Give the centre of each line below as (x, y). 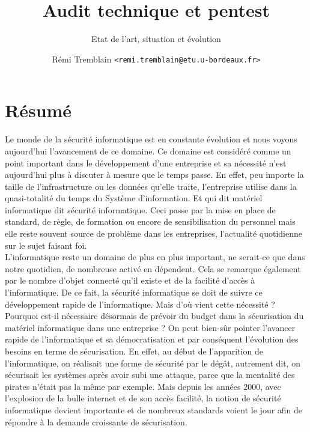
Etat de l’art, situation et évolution (156, 39)
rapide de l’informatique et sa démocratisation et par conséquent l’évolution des (152, 339)
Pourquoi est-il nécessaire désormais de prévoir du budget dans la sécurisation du (154, 316)
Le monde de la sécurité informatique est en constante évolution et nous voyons (151, 139)
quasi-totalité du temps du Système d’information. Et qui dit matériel (134, 198)
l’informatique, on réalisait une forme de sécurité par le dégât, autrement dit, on (153, 363)
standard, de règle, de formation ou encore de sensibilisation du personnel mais (150, 221)
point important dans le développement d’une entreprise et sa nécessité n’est (146, 163)
